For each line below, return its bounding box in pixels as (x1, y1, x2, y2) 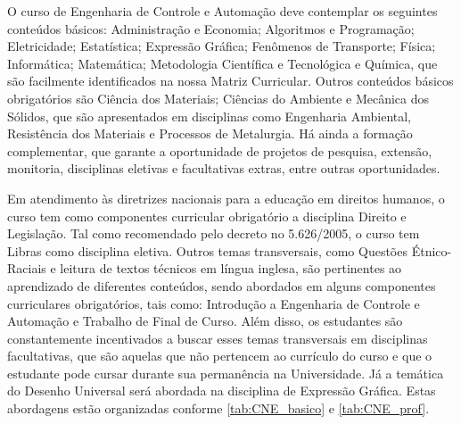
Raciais (7, 259, 46, 278)
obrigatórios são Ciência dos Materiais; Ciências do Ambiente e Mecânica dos (7, 88, 430, 107)
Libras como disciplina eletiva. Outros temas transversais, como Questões (7, 241, 407, 260)
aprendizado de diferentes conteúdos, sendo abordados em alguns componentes (7, 276, 436, 295)
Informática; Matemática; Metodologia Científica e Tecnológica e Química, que (7, 54, 438, 72)
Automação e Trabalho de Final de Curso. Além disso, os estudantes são (7, 312, 403, 330)
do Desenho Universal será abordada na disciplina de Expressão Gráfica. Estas (7, 381, 436, 400)
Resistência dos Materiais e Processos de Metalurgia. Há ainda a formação (7, 124, 413, 143)
